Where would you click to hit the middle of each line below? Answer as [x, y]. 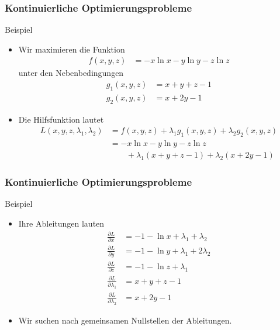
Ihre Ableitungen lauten [61, 223]
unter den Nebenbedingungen [71, 73]
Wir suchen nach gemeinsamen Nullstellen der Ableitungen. [125, 320]
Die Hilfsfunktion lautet [61, 119]
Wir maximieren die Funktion [72, 49]
